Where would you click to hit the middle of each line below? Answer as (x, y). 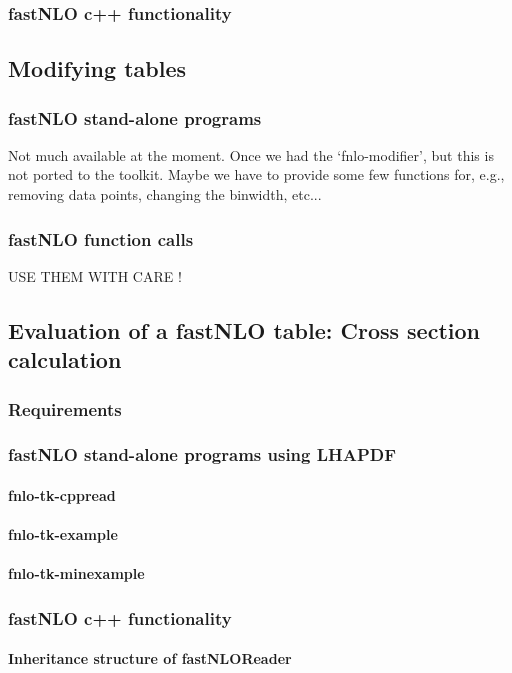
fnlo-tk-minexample (76, 573)
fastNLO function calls (101, 238)
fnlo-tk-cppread (62, 494)
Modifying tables (97, 68)
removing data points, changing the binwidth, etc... (165, 194)
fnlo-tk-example (63, 534)
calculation (65, 359)
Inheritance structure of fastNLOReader (150, 658)
